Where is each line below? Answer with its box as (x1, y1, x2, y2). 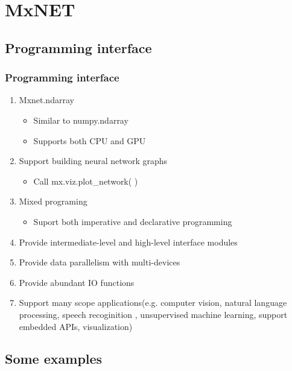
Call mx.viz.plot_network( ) (33, 174, 138, 187)
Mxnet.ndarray (19, 94, 74, 106)
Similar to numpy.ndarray (33, 113, 129, 126)
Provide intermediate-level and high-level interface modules (19, 235, 238, 248)
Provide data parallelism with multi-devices (19, 256, 180, 268)
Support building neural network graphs (19, 154, 168, 167)
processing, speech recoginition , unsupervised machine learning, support (19, 308, 288, 320)
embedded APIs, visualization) (19, 320, 133, 332)
